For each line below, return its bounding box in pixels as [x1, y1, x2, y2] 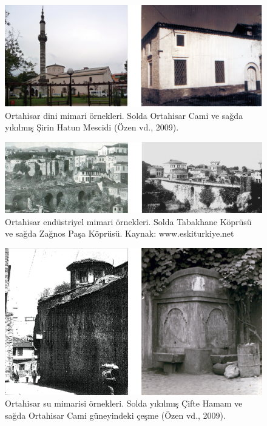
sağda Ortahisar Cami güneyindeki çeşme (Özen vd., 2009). [5, 409, 226, 422]
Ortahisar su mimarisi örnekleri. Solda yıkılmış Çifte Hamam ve [5, 397, 243, 410]
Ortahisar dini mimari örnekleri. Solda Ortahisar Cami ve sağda [5, 109, 243, 121]
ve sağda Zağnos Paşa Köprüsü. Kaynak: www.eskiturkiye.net [5, 227, 234, 240]
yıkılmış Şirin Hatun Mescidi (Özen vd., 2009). [5, 121, 179, 134]
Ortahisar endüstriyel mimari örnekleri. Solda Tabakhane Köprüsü [5, 215, 252, 228]
